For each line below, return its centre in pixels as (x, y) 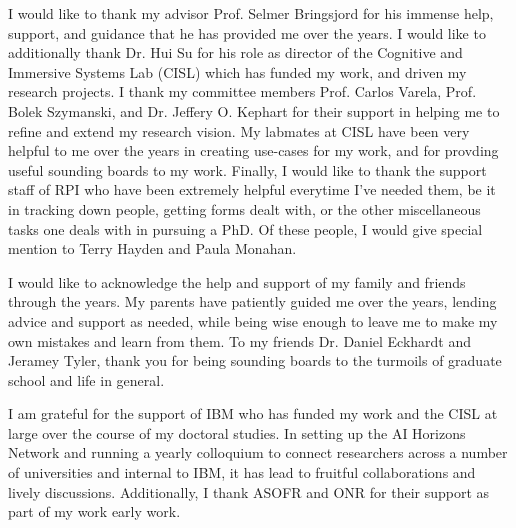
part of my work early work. (94, 511)
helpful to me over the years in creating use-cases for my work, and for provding (253, 150)
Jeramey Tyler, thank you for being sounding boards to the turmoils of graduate (255, 360)
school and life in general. (86, 379)
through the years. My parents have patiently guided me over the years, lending (252, 301)
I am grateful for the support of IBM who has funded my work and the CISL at (253, 413)
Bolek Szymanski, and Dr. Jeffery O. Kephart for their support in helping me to (254, 110)
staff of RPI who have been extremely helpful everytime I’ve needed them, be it (252, 189)
